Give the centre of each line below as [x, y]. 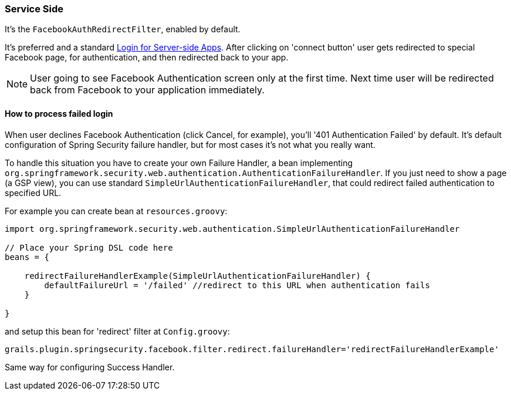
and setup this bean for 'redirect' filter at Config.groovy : [117, 331]
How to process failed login [59, 113]
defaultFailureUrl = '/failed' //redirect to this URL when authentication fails [237, 285]
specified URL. [33, 193]
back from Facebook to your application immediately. [147, 90]
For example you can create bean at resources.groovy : [116, 211]
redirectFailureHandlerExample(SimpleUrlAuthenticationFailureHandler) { [197, 276]
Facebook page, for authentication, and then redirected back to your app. [147, 58]
